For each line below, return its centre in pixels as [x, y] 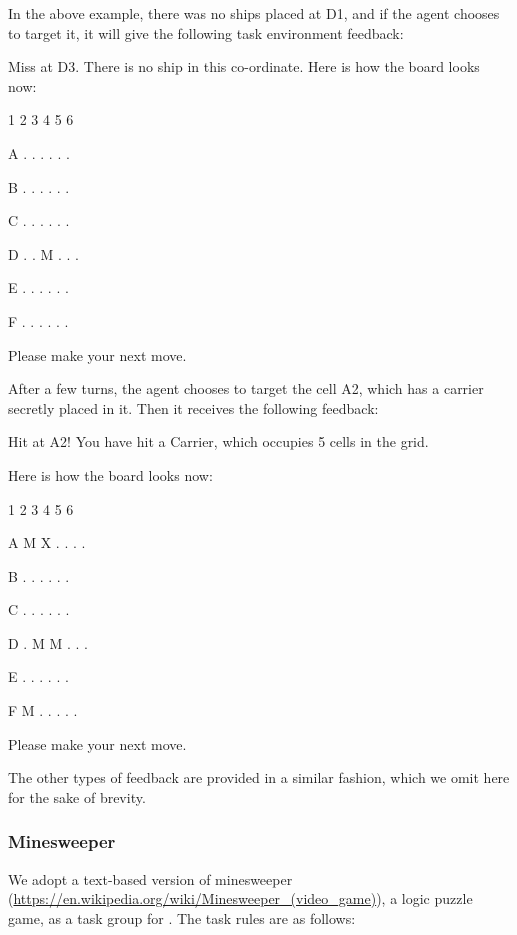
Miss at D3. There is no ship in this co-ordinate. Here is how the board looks [244, 66]
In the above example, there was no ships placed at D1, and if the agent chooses [254, 13]
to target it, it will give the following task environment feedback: [206, 32]
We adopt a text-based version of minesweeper [150, 878]
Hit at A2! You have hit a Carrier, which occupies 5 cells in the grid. [218, 441]
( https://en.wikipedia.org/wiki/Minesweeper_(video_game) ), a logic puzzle [240, 898]
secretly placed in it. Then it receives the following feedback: [193, 407]
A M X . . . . [47, 542]
